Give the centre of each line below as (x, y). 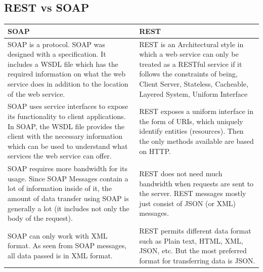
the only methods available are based (196, 141)
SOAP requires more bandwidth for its (68, 168)
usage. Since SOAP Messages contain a (68, 178)
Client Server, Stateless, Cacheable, (194, 83)
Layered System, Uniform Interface (193, 93)
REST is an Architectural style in (191, 44)
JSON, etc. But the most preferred (193, 250)
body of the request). (40, 218)
